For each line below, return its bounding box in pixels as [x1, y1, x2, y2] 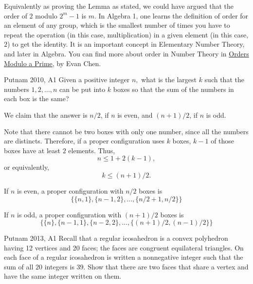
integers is [44, 261, 74, 271]
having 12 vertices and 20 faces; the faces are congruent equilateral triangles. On [4, 242, 244, 252]
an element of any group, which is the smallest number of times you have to [4, 20, 230, 30]
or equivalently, [4, 162, 50, 172]
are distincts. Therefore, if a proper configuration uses [4, 136, 164, 146]
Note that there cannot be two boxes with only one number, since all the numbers [4, 126, 249, 136]
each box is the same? [4, 93, 69, 104]
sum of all [4, 261, 34, 271]
